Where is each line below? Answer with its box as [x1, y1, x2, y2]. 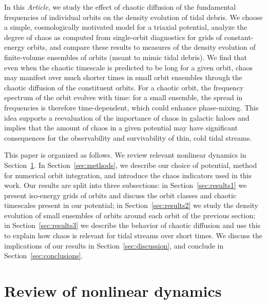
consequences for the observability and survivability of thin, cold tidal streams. [4, 132, 252, 143]
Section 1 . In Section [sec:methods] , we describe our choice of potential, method [4, 159, 257, 170]
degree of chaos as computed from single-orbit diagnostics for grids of [4, 31, 222, 42]
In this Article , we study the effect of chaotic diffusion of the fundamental [4, 2, 236, 12]
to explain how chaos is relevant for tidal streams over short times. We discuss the [4, 230, 262, 241]
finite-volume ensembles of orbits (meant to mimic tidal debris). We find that [4, 51, 247, 62]
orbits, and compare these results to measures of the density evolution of [27, 42, 256, 52]
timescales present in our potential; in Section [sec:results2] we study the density [4, 200, 258, 211]
